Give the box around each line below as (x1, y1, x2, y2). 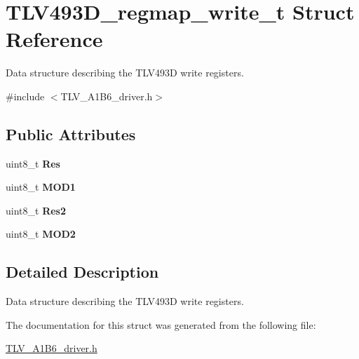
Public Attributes (6, 123, 136, 144)
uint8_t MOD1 (6, 179, 76, 194)
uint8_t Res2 (6, 203, 66, 217)
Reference (6, 25, 103, 53)
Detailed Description (6, 261, 159, 283)
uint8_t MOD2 (6, 226, 76, 241)
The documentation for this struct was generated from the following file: (6, 317, 316, 332)
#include (6, 88, 45, 103)
